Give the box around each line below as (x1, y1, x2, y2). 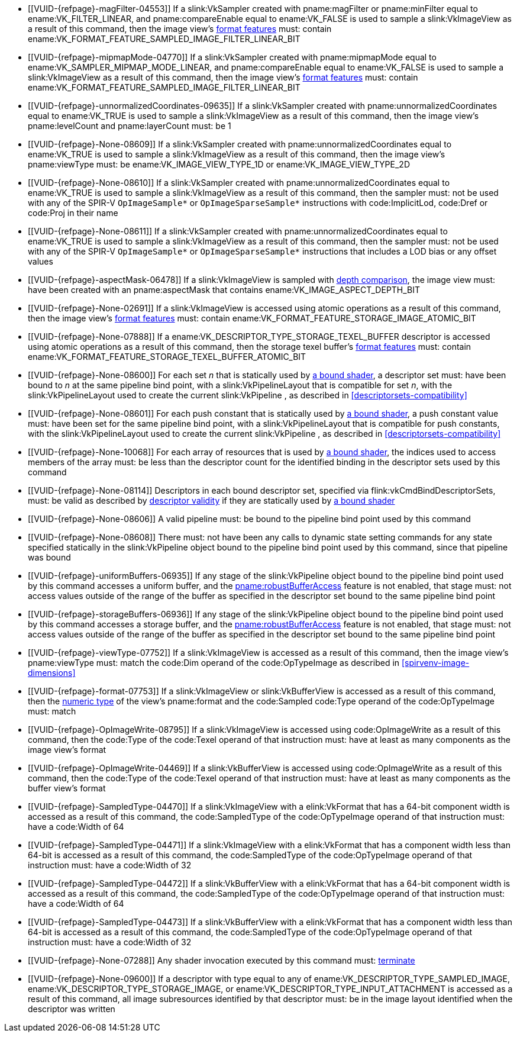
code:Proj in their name (28, 208, 118, 218)
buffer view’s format (28, 783, 106, 793)
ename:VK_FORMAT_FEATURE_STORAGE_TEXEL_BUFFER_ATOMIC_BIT (28, 352, 306, 362)
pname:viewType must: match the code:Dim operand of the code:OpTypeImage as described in (28, 658, 400, 668)
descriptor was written (28, 1004, 115, 1014)
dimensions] (28, 668, 76, 678)
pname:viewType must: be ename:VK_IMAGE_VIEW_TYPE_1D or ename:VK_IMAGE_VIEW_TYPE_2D (28, 159, 411, 169)
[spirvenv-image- (402, 658, 470, 668)
